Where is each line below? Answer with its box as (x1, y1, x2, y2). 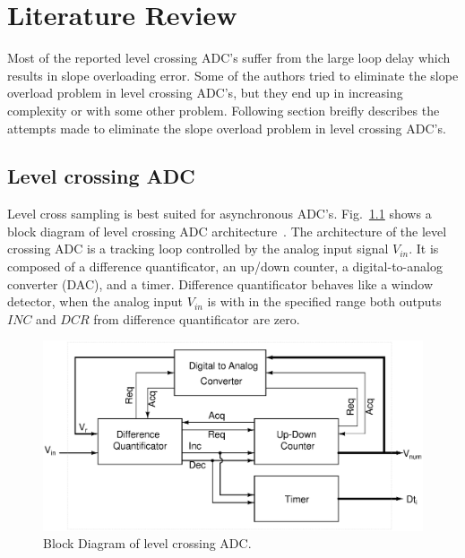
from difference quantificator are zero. (93, 309, 300, 328)
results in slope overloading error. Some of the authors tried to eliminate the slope (7, 65, 459, 84)
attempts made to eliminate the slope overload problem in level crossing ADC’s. (7, 118, 446, 137)
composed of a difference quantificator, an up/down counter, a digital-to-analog (7, 257, 443, 276)
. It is (409, 239, 439, 258)
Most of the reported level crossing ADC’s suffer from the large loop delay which (7, 48, 451, 67)
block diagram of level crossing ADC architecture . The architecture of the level (7, 221, 447, 240)
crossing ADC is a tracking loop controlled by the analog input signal (7, 239, 389, 258)
